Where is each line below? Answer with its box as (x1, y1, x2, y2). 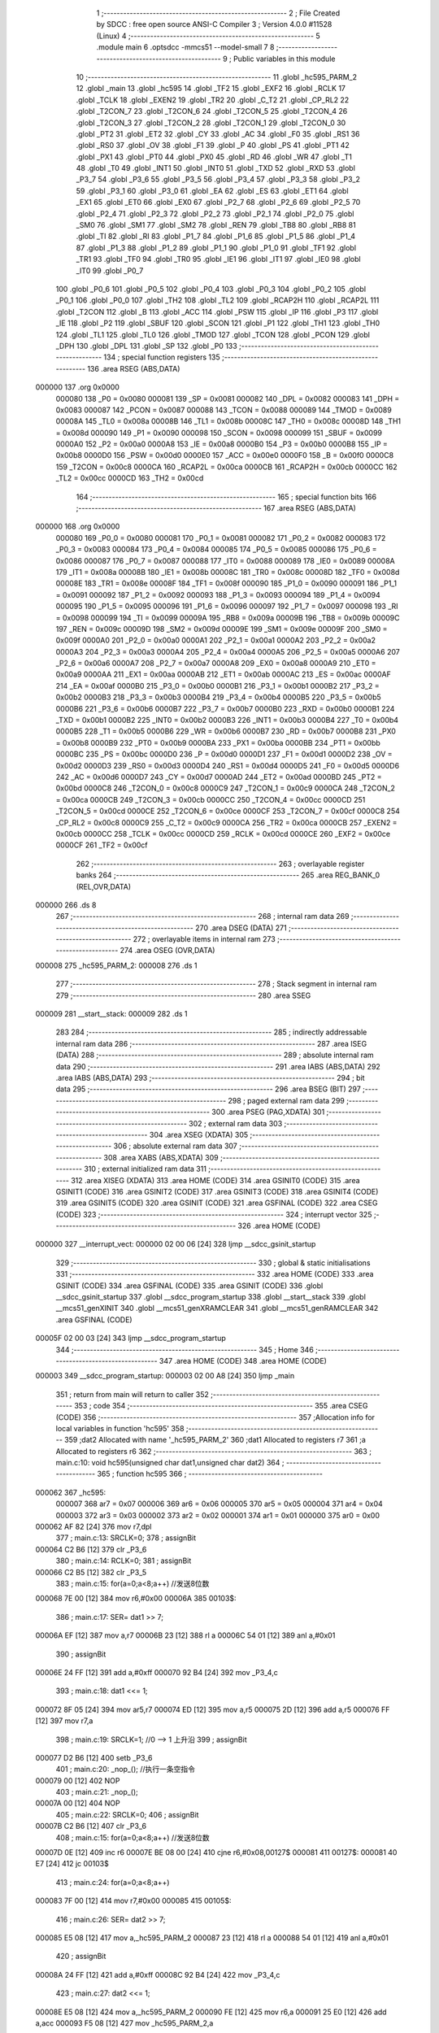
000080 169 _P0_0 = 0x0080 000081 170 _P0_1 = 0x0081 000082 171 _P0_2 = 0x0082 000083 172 (55, 533, 386, 542)
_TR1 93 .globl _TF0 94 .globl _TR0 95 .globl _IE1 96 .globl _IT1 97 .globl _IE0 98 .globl (76, 255, 361, 264)
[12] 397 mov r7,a (35, 1716, 93, 1726)
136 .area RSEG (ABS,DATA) (86, 364, 180, 373)
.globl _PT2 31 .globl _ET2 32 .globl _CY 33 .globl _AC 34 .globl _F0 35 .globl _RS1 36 (76, 128, 361, 138)
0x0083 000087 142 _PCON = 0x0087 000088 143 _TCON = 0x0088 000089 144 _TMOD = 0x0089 (55, 405, 392, 415)
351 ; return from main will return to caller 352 (55, 1389, 209, 1399)
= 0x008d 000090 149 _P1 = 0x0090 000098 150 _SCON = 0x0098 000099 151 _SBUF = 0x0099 (55, 428, 382, 438)
